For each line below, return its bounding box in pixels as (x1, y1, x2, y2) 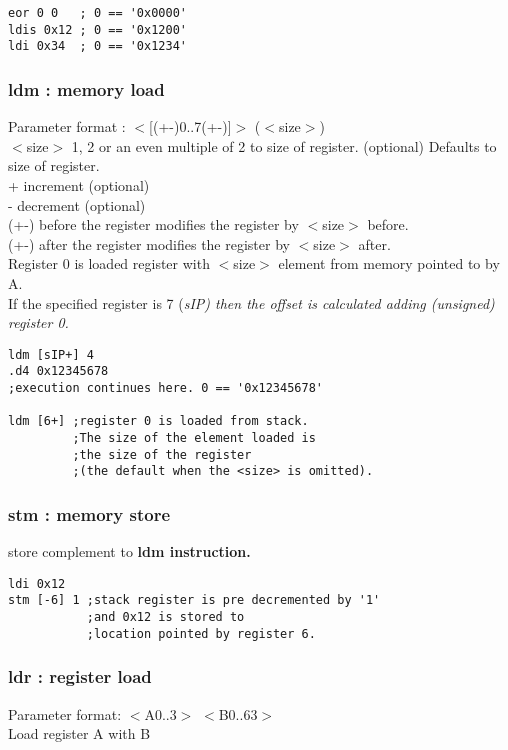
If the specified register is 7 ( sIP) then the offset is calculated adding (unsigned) (8, 292, 495, 313)
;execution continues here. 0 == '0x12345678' (8, 381, 323, 396)
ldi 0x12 (8, 576, 66, 591)
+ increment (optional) (8, 174, 150, 195)
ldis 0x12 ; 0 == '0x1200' (8, 22, 187, 37)
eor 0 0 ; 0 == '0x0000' (8, 6, 187, 20)
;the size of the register (72, 447, 252, 462)
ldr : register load (8, 664, 152, 689)
